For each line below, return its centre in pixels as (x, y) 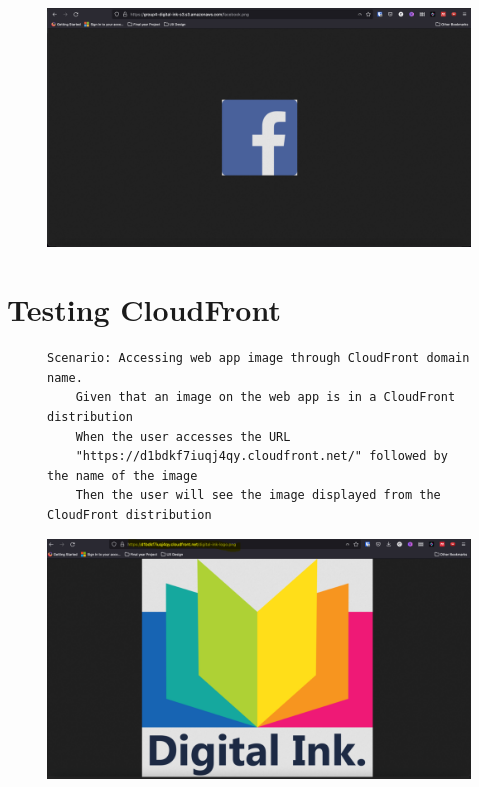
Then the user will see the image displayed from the (258, 495)
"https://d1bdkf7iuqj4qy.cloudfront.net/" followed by (261, 456)
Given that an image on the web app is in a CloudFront (265, 397)
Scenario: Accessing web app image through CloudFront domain (258, 358)
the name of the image (122, 475)
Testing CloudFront (144, 309)
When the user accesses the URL (183, 436)
